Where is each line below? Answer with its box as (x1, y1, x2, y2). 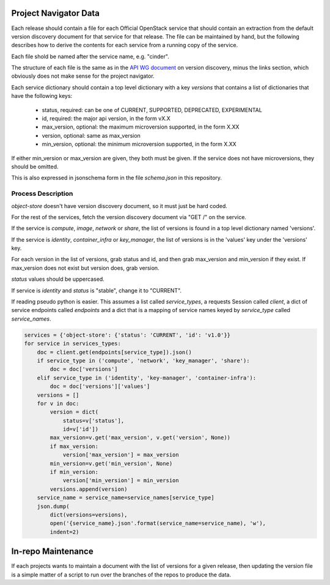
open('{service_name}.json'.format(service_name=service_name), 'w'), (50, 520, 266, 527)
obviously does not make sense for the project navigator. (11, 72, 155, 80)
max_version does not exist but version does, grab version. (11, 264, 159, 272)
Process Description (11, 190, 73, 198)
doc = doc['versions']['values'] (50, 383, 150, 390)
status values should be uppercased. (11, 275, 105, 283)
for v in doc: (37, 400, 79, 407)
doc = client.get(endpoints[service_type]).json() (37, 349, 192, 356)
